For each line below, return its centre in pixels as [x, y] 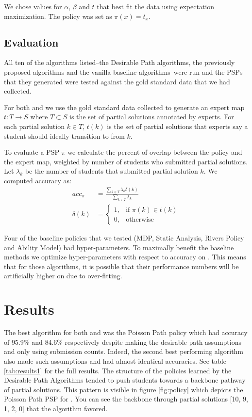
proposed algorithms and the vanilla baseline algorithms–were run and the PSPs [123, 72]
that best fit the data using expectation [156, 6]
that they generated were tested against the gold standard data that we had [117, 81]
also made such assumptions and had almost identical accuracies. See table [115, 361]
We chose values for [33, 6]
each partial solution [34, 126]
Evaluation [31, 42]
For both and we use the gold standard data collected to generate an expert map [124, 107]
